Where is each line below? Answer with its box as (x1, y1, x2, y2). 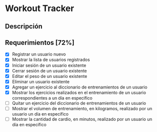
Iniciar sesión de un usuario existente (12, 62, 86, 68)
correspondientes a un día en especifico (12, 95, 93, 101)
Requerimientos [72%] (5, 38, 75, 46)
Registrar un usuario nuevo (12, 51, 66, 57)
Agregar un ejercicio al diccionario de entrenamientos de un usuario (12, 84, 147, 90)
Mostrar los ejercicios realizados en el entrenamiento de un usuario (12, 89, 146, 95)
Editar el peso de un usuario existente (12, 73, 87, 79)
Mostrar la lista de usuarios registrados (12, 57, 90, 63)
